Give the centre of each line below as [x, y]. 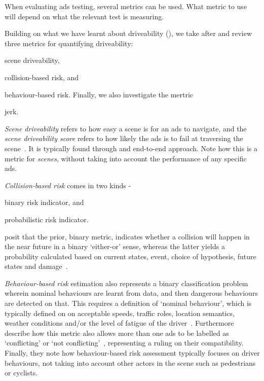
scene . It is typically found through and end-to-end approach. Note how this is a [131, 148]
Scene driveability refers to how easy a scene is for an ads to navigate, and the [126, 128]
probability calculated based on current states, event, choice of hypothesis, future [130, 256]
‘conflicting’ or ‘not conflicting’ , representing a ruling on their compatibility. [124, 343]
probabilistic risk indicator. [47, 219]
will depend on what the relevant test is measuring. [84, 16]
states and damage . [36, 266]
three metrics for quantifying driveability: [69, 43]
